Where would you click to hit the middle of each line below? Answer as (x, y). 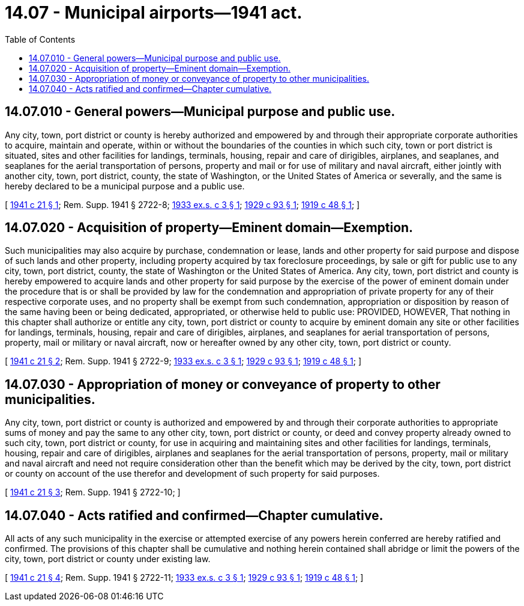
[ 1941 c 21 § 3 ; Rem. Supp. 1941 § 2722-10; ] (93, 492)
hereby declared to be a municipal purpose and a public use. (125, 186)
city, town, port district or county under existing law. (108, 559)
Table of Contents (40, 39)
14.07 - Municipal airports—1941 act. (154, 13)
